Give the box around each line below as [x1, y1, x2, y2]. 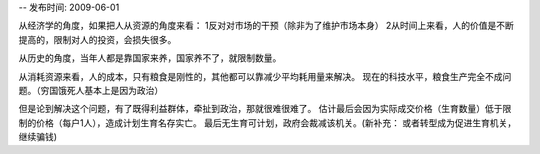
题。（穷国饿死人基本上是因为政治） [18, 84, 164, 96]
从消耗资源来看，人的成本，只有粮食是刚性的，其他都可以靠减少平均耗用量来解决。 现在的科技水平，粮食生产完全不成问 [18, 70, 512, 82]
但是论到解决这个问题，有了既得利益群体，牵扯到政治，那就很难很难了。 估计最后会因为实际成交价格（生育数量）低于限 [18, 103, 512, 115]
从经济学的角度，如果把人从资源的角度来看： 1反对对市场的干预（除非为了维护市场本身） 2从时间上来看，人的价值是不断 [18, 20, 515, 32]
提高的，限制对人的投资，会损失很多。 [18, 33, 177, 45]
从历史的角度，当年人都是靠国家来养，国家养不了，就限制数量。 [18, 52, 282, 64]
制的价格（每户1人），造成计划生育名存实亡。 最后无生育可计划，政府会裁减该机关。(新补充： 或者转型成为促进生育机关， [18, 116, 517, 129]
